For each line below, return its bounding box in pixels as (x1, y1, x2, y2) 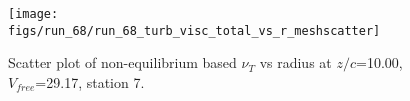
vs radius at (259, 52, 332, 73)
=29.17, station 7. (35, 71, 145, 92)
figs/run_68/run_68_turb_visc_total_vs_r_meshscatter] (8, 23, 381, 38)
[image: (8, 7, 59, 21)
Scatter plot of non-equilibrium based (8, 52, 237, 73)
